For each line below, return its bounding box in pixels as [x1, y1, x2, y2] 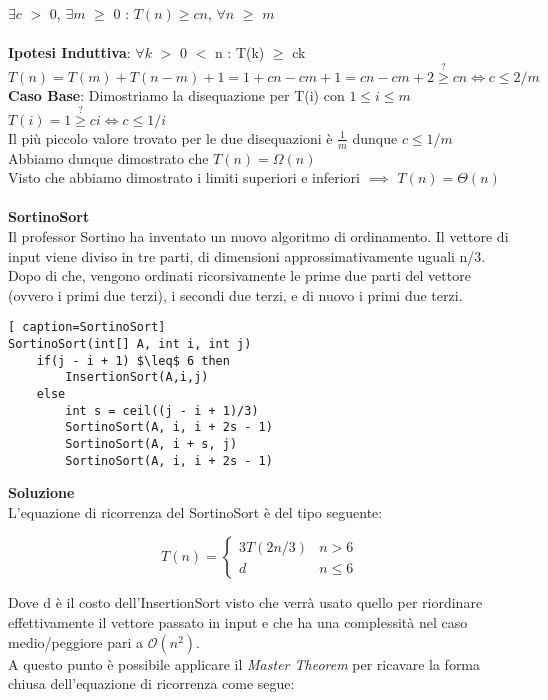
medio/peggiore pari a [8, 631, 144, 652]
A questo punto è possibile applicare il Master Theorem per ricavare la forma [8, 653, 481, 674]
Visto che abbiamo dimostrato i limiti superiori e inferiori [8, 167, 361, 188]
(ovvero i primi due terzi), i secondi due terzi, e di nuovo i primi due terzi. [8, 284, 463, 305]
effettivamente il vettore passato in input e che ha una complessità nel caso [8, 612, 468, 633]
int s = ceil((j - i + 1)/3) [65, 403, 259, 418]
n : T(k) [214, 42, 265, 63]
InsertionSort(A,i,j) [65, 370, 209, 385]
